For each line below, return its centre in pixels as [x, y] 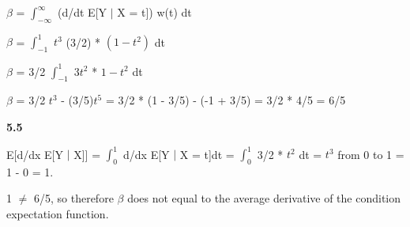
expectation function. [58, 214]
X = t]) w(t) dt [154, 12]
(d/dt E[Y [82, 12]
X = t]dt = [207, 154]
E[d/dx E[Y [35, 154]
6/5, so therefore [73, 198]
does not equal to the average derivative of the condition [264, 198]
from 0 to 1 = [371, 154]
